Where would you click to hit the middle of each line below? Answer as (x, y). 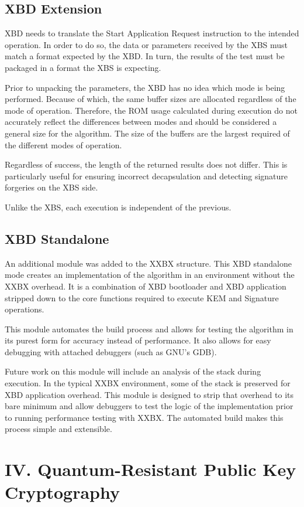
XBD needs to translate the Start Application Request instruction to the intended (152, 33)
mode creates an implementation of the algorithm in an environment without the (150, 275)
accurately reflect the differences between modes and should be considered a (141, 122)
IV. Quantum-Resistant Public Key (151, 469)
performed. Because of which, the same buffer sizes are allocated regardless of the (151, 99)
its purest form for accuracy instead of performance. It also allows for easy (138, 340)
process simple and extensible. (58, 429)
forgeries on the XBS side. (51, 187)
